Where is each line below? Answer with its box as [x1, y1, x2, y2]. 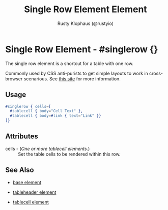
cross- [149, 70, 163, 76]
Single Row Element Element [23, 4, 148, 15]
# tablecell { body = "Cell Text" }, [10, 108, 83, 114]
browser [5, 75, 23, 82]
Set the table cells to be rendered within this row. [18, 151, 121, 157]
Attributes [5, 132, 38, 141]
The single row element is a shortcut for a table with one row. [5, 60, 134, 67]
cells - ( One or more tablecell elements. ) [5, 145, 90, 152]
